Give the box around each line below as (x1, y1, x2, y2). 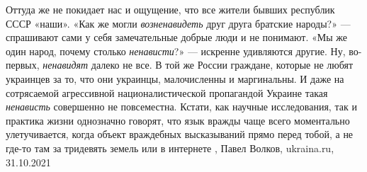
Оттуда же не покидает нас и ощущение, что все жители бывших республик (6, 2, 335, 16)
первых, (6, 57, 40, 72)
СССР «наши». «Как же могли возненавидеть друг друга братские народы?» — (6, 16, 351, 30)
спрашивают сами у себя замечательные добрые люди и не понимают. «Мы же (6, 30, 347, 45)
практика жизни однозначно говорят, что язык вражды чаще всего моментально (6, 113, 350, 127)
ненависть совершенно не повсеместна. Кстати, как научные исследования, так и (6, 99, 357, 114)
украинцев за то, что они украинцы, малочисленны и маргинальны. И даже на (6, 71, 344, 86)
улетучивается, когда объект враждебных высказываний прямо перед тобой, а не (6, 127, 354, 142)
